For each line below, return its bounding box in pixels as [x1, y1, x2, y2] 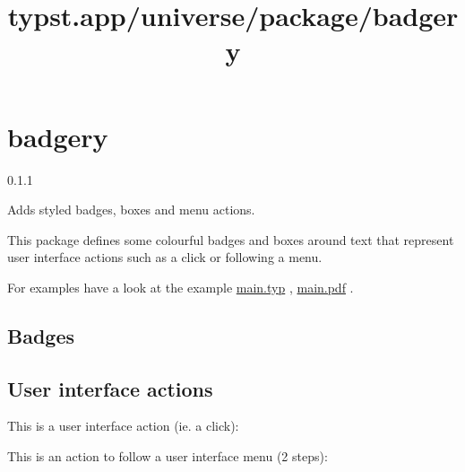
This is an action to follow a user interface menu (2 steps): [7, 447, 328, 466]
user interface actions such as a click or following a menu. [7, 248, 323, 267]
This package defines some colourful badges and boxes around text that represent [7, 230, 454, 249]
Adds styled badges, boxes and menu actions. [7, 200, 255, 219]
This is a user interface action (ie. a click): [7, 416, 239, 435]
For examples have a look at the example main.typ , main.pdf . [7, 277, 354, 296]
